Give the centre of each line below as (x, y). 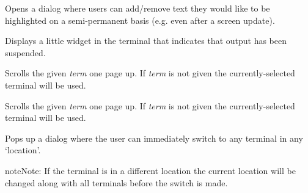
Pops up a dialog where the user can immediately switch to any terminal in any (154, 138)
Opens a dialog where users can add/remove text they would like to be (137, 8)
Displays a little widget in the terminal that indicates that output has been (146, 41)
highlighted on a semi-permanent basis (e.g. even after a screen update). (140, 20)
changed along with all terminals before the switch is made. (116, 182)
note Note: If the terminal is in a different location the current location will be (150, 170)
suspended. (25, 52)
